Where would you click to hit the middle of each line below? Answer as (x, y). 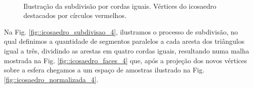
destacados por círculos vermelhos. (75, 15)
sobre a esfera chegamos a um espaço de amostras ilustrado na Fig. (104, 70)
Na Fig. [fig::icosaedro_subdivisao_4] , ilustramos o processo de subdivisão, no (121, 31)
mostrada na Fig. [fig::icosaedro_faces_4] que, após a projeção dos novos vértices (126, 60)
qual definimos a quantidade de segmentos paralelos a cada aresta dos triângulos (124, 41)
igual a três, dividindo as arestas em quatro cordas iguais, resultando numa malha (127, 50)
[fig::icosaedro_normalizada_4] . (51, 79)
